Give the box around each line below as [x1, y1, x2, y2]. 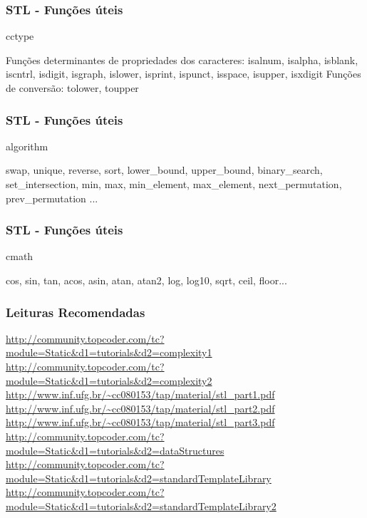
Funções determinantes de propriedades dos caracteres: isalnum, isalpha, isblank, [6, 52, 358, 67]
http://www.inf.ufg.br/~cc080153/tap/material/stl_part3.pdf [6, 415, 275, 430]
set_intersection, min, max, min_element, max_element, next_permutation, [6, 177, 342, 191]
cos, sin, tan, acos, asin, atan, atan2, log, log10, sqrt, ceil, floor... [6, 273, 287, 287]
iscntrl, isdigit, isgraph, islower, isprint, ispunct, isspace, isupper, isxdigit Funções [6, 66, 361, 81]
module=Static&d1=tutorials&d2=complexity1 [6, 345, 212, 360]
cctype [6, 29, 34, 43]
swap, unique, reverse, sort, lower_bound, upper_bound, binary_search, [6, 162, 323, 177]
